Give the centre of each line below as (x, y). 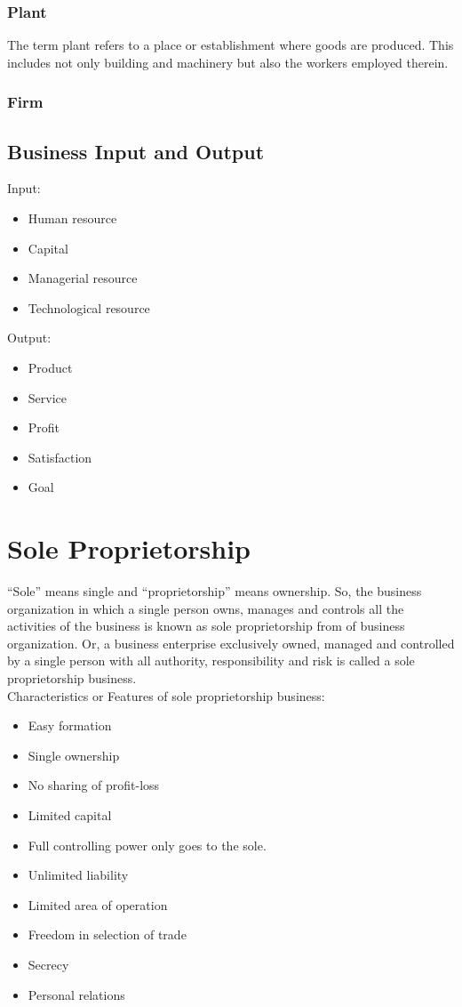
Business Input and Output (136, 151)
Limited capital (70, 815)
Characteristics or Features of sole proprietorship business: (166, 695)
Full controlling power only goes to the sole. (147, 845)
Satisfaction (60, 457)
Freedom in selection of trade (107, 934)
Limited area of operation (98, 904)
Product (50, 368)
